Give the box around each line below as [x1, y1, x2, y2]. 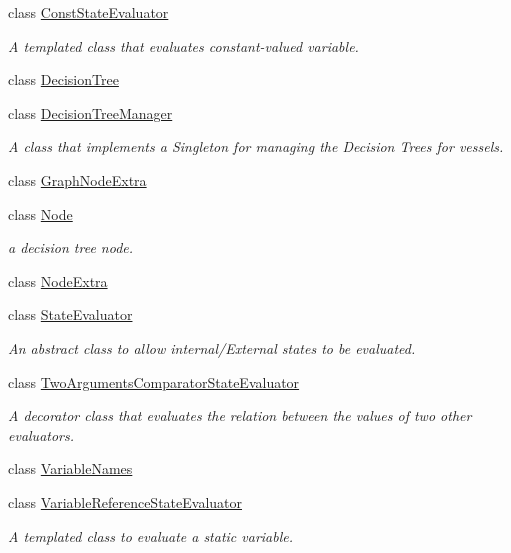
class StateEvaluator [8, 304, 133, 325]
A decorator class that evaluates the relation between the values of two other [8, 405, 472, 426]
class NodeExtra [8, 270, 108, 291]
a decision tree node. [8, 237, 134, 258]
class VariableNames [8, 458, 133, 479]
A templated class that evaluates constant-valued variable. [8, 35, 359, 56]
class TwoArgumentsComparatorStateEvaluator [8, 371, 300, 392]
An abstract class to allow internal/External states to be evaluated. [8, 337, 416, 358]
